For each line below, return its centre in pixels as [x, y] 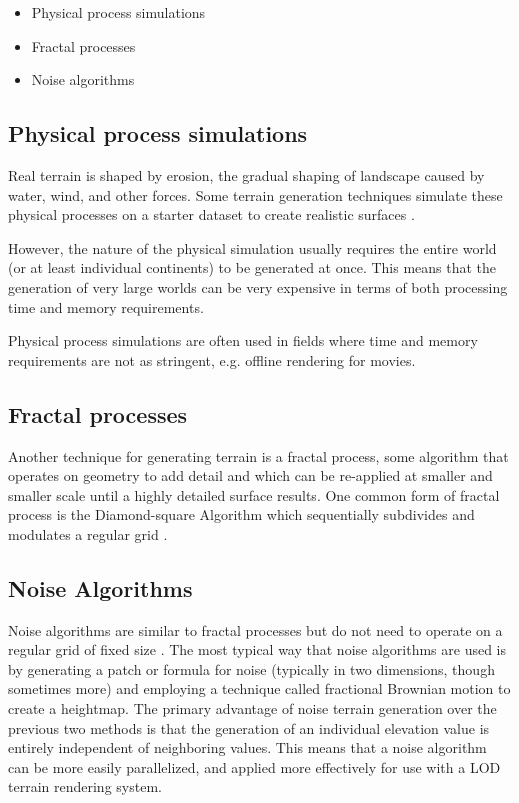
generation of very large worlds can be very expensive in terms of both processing [258, 286]
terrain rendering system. [85, 786]
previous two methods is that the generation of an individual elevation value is [249, 727]
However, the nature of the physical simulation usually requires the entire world [252, 247]
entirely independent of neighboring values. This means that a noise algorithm [247, 747]
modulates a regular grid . [88, 533]
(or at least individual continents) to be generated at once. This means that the [252, 267]
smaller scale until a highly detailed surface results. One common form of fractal [254, 494]
